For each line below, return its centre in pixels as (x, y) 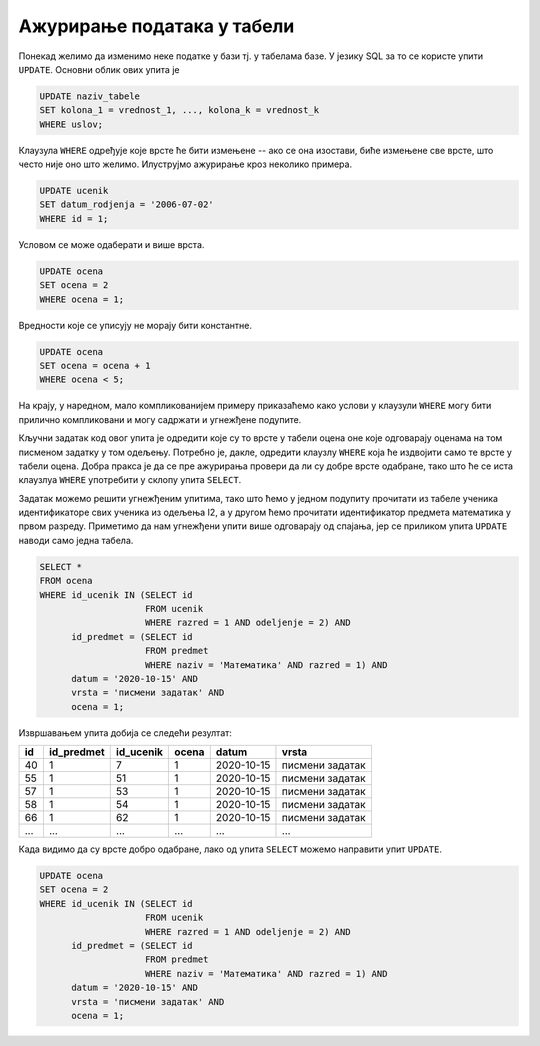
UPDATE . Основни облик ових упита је (99, 69)
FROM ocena (66, 581)
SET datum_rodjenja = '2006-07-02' (126, 204)
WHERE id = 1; (74, 218)
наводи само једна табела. (76, 540)
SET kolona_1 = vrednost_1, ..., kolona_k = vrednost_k (179, 110)
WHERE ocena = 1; (82, 299)
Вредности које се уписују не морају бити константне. (135, 325)
